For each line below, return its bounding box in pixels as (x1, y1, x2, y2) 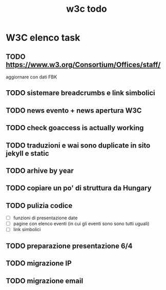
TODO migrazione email (6, 276, 84, 285)
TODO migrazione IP (6, 259, 72, 268)
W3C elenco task (6, 32, 80, 44)
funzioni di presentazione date (13, 215, 78, 221)
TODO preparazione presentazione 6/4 (6, 241, 133, 250)
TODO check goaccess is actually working (6, 123, 144, 132)
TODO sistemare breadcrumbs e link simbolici (6, 89, 155, 97)
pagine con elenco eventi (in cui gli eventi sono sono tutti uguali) (13, 221, 150, 227)
